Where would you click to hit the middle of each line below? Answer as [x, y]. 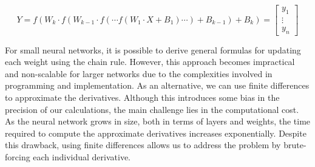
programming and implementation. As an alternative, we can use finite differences [157, 85]
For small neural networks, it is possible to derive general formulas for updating [153, 49]
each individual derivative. [82, 157]
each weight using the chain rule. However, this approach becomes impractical [150, 62]
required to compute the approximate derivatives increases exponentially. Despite [156, 133]
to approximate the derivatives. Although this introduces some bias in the [142, 97]
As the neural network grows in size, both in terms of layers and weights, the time [158, 121]
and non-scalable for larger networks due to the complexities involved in [139, 73]
